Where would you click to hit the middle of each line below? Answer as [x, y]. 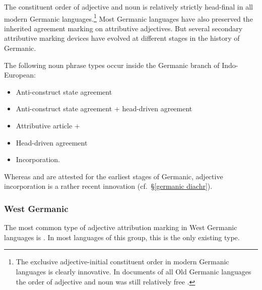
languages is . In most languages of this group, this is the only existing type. [122, 237]
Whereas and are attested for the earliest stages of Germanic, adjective [114, 176]
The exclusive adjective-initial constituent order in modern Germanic [122, 262]
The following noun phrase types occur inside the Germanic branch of [112, 65]
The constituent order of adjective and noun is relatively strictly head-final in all [128, 7]
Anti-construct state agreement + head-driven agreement [104, 108]
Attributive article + [48, 125]
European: [20, 75]
